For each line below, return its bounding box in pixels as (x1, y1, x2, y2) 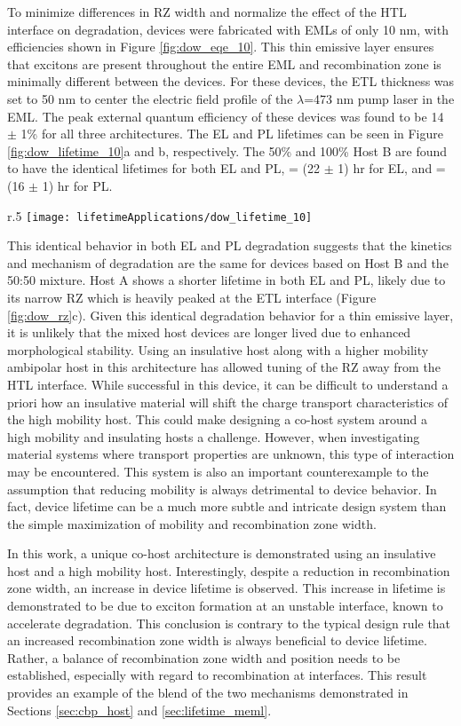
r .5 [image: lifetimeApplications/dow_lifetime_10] (7, 206, 313, 225)
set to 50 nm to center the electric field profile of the (7, 89, 293, 107)
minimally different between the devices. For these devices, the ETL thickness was (7, 72, 455, 91)
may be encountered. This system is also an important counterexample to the (7, 462, 429, 480)
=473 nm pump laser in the (304, 89, 455, 107)
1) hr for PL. (42, 176, 113, 194)
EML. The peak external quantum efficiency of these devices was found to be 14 (7, 107, 444, 125)
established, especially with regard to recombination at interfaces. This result (7, 666, 427, 684)
